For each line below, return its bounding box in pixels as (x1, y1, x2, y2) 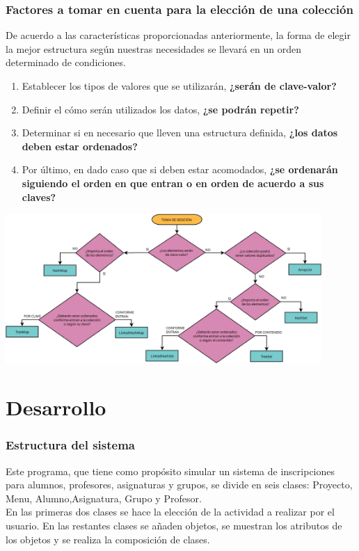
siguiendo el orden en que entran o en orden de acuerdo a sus (22, 175, 324, 190)
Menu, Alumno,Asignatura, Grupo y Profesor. (6, 490, 202, 505)
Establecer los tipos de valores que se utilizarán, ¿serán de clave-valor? (22, 79, 337, 93)
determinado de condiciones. (6, 55, 126, 70)
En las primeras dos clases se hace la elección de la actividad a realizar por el (6, 504, 335, 519)
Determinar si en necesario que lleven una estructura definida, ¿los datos (22, 125, 338, 140)
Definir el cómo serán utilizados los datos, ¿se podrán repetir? (22, 102, 299, 116)
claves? (22, 189, 56, 204)
